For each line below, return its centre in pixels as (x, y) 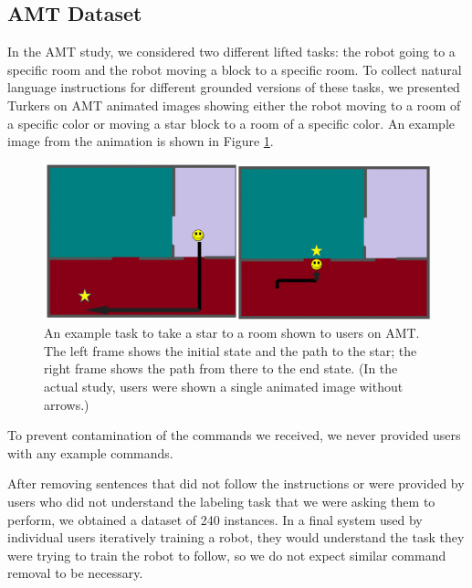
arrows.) (67, 404)
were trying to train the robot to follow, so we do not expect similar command (227, 555)
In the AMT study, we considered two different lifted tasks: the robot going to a (231, 52)
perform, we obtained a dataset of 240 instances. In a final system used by (215, 519)
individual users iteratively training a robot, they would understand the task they (236, 537)
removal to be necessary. (75, 573)
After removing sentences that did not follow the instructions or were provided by (236, 483)
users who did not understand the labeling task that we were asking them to (221, 501)
